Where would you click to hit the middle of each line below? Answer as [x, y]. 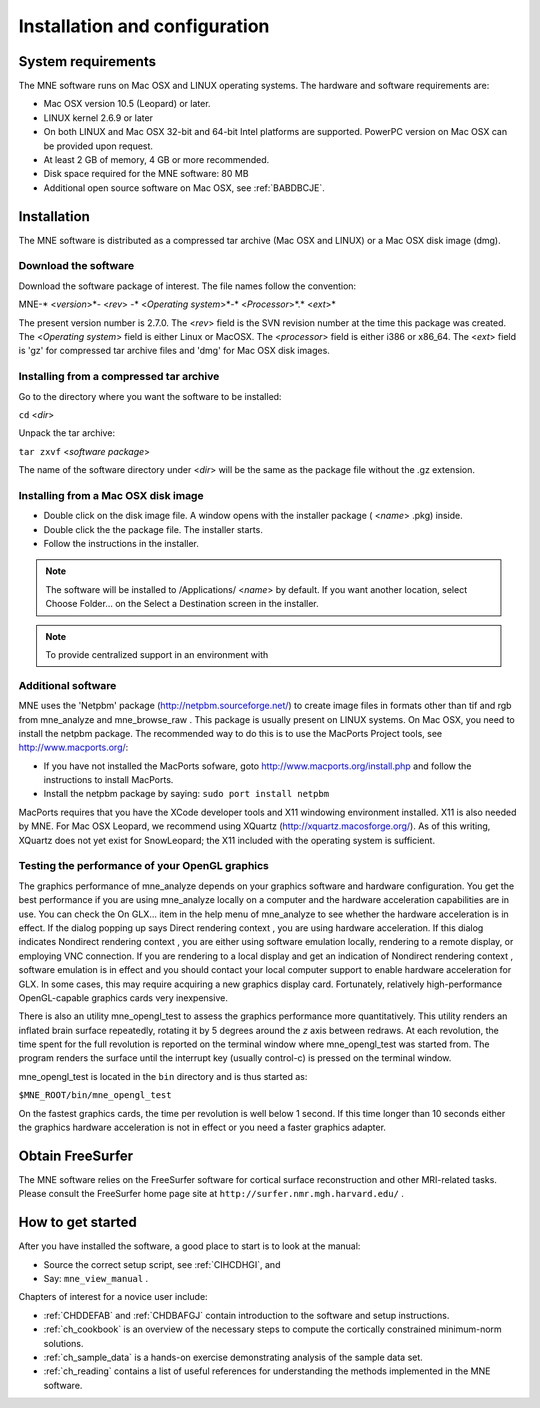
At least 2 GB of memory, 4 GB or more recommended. [156, 160]
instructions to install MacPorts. [108, 780]
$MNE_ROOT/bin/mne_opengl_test [95, 1095]
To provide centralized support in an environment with [157, 654]
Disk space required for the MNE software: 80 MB [146, 174]
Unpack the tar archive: [66, 433]
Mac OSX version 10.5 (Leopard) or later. [127, 104]
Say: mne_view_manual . [96, 1279]
